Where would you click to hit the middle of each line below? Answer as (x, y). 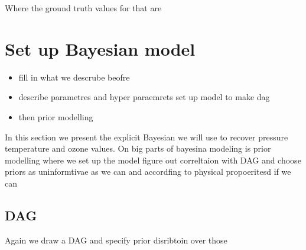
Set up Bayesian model (100, 48)
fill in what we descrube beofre (74, 77)
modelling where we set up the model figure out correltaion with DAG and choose (153, 160)
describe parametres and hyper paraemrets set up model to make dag (144, 97)
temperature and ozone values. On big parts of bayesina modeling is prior (138, 148)
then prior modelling (56, 116)
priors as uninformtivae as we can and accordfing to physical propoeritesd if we (148, 172)
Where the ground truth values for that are (83, 8)
